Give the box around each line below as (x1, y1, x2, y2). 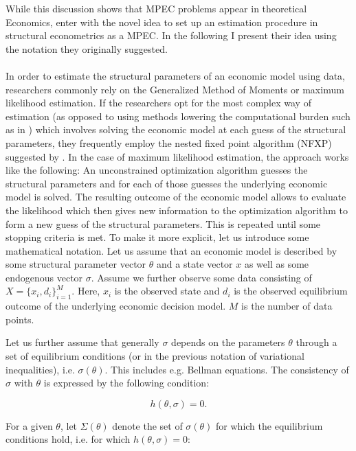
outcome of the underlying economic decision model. (5, 299, 226, 313)
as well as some (244, 257, 309, 271)
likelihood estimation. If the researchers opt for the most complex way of (5, 95, 311, 110)
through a (296, 335, 337, 349)
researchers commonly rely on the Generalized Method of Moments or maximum (5, 82, 344, 96)
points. (5, 312, 34, 326)
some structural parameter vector (5, 257, 146, 271)
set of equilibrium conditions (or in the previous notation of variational (5, 349, 304, 363)
